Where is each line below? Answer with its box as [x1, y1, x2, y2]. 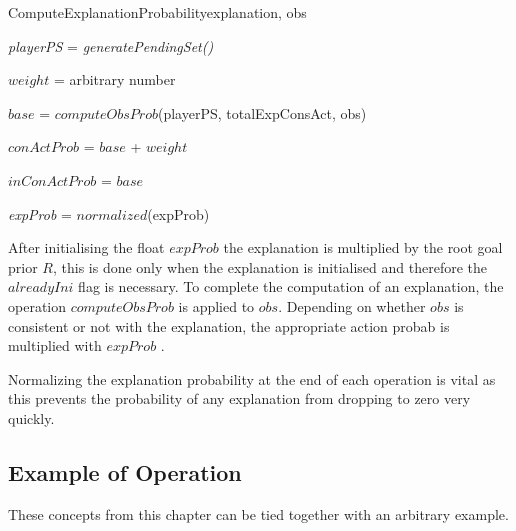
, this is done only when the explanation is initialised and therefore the [52, 256, 487, 277]
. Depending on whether [278, 295, 426, 316]
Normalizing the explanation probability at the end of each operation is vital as [8, 368, 496, 389]
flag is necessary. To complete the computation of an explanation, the [78, 276, 504, 297]
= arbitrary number [53, 69, 176, 90]
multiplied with [8, 335, 102, 356]
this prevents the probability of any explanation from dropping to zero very [8, 388, 471, 409]
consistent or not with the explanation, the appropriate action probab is [8, 315, 450, 336]
